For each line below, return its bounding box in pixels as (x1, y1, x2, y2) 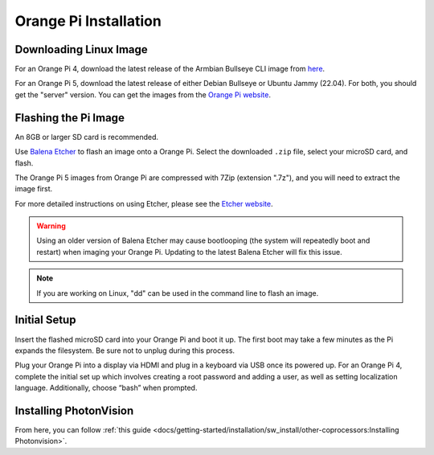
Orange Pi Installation (14, 12, 162, 30)
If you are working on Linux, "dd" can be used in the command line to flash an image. (36, 288, 319, 297)
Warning (36, 221, 66, 231)
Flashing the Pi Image (14, 111, 125, 125)
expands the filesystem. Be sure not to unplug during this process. (14, 346, 235, 355)
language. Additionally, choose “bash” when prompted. (14, 383, 198, 393)
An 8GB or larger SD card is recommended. (14, 132, 159, 141)
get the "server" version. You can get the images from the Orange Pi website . (14, 89, 271, 100)
